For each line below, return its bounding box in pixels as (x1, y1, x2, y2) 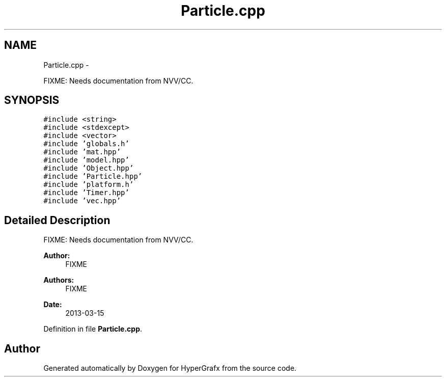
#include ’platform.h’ (43, 180, 134, 189)
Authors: (43, 276, 74, 285)
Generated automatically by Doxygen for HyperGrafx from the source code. (43, 364, 297, 373)
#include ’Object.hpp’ (43, 164, 134, 173)
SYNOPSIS (4, 94, 60, 107)
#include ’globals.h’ (43, 140, 129, 148)
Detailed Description (4, 213, 110, 227)
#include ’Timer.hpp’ (43, 188, 129, 197)
